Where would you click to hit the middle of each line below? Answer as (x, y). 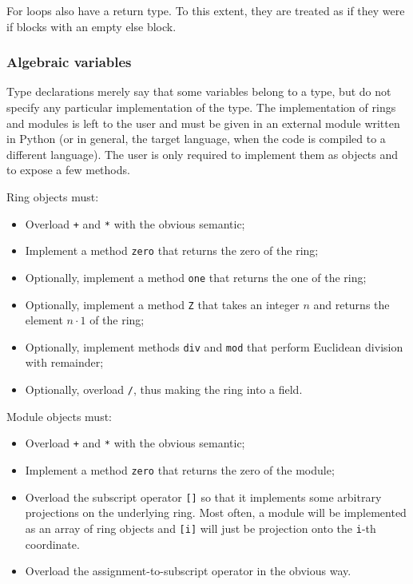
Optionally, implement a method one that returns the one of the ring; (196, 277)
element (44, 320)
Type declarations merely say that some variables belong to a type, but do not (199, 91)
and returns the (351, 304)
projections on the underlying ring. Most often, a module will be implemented (216, 512)
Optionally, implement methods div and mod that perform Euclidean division (214, 346)
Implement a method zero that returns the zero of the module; (180, 469)
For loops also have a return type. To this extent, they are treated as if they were (206, 10)
